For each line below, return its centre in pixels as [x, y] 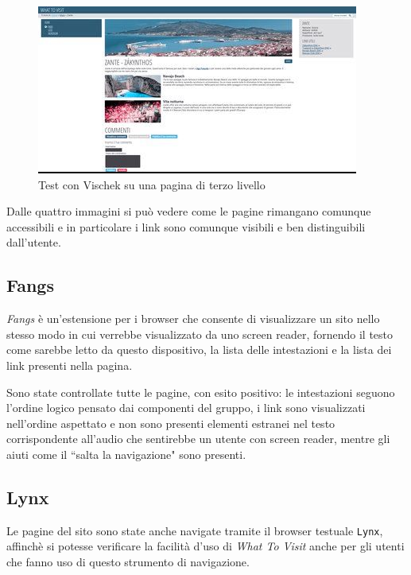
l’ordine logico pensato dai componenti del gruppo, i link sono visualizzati [186, 408]
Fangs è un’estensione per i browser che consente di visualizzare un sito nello [193, 319]
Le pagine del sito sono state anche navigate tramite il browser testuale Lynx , [195, 530]
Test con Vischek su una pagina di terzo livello [152, 184]
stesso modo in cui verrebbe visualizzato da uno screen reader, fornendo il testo [200, 334]
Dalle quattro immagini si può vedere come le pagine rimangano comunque [189, 211]
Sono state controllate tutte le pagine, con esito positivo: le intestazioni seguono [201, 392]
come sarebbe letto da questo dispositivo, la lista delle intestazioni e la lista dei [199, 350]
